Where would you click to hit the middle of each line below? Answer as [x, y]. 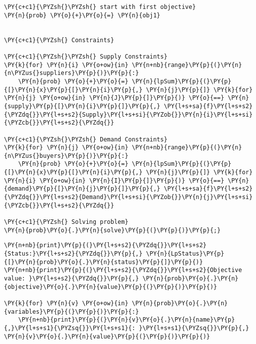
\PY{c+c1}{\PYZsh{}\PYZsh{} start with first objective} [100, 7]
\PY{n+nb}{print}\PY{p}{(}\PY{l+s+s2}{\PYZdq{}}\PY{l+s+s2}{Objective [123, 270]
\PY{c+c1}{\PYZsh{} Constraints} [59, 40]
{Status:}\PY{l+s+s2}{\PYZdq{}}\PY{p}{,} [73, 254]
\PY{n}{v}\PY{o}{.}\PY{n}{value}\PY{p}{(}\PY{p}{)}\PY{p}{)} [107, 336]
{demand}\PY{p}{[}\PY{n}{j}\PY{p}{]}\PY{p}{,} [82, 189]
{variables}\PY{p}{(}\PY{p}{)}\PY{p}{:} [72, 311]
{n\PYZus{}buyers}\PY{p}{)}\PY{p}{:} [66, 156]
